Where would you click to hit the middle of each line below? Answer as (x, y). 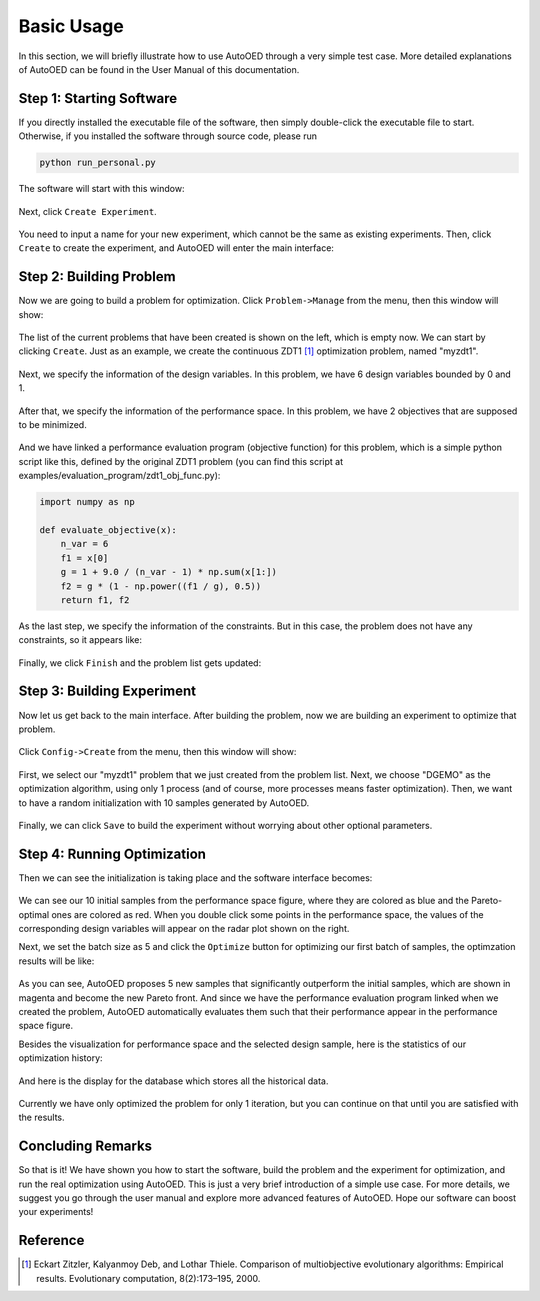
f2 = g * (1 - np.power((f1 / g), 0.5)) (161, 586)
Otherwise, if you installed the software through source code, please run (167, 136)
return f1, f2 (95, 599)
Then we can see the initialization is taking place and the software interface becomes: (195, 877)
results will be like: (56, 961)
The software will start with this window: (101, 189)
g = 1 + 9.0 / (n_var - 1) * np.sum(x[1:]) (168, 572)
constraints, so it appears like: (80, 640)
